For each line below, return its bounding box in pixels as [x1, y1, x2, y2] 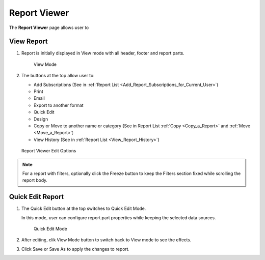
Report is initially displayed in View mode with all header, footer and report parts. [21, 50, 185, 56]
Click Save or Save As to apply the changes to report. [21, 246, 130, 252]
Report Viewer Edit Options [21, 148, 76, 154]
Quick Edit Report [9, 193, 64, 201]
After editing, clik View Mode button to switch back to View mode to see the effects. [21, 237, 191, 243]
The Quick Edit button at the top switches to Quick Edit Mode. [21, 205, 146, 211]
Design [33, 116, 48, 122]
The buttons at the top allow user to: [21, 73, 95, 79]
